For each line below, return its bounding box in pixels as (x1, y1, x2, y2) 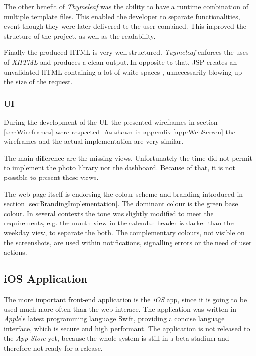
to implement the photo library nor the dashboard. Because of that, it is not (4, 162, 236, 173)
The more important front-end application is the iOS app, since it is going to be (4, 294, 247, 304)
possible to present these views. (4, 172, 99, 182)
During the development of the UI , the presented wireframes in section (4, 116, 218, 127)
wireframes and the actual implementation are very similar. (4, 136, 184, 146)
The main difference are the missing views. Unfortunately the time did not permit (4, 152, 253, 163)
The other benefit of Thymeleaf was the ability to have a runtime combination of (4, 1, 249, 11)
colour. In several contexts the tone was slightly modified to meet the (4, 208, 213, 218)
